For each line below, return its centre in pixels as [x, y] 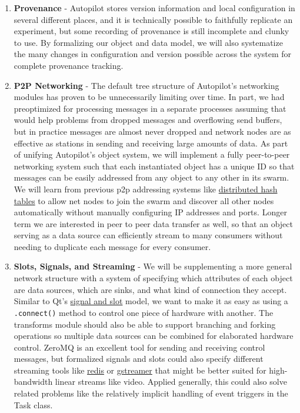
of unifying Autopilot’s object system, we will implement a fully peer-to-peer [152, 154]
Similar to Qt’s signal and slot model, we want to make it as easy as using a [151, 301]
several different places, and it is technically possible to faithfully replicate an [153, 19]
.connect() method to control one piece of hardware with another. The [144, 312]
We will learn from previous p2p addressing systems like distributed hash [146, 189]
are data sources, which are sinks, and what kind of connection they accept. [150, 289]
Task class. [33, 404]
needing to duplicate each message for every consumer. [112, 246]
